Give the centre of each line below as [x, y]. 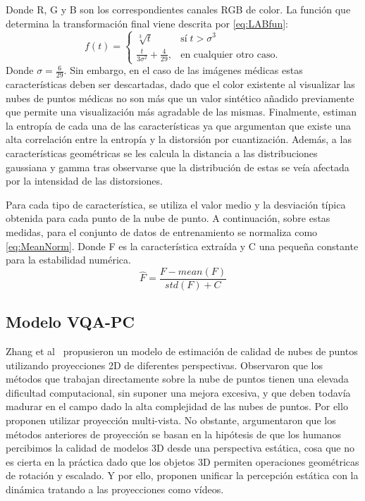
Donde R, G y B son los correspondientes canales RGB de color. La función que [178, 9]
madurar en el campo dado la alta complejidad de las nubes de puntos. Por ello [177, 406]
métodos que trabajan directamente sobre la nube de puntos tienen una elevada [177, 379]
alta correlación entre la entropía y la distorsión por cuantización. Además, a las [179, 139]
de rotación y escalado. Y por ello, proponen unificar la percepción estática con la [182, 475]
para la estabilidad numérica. [68, 260]
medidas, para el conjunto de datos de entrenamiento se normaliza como [162, 232]
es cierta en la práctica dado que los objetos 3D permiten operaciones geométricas [182, 461]
